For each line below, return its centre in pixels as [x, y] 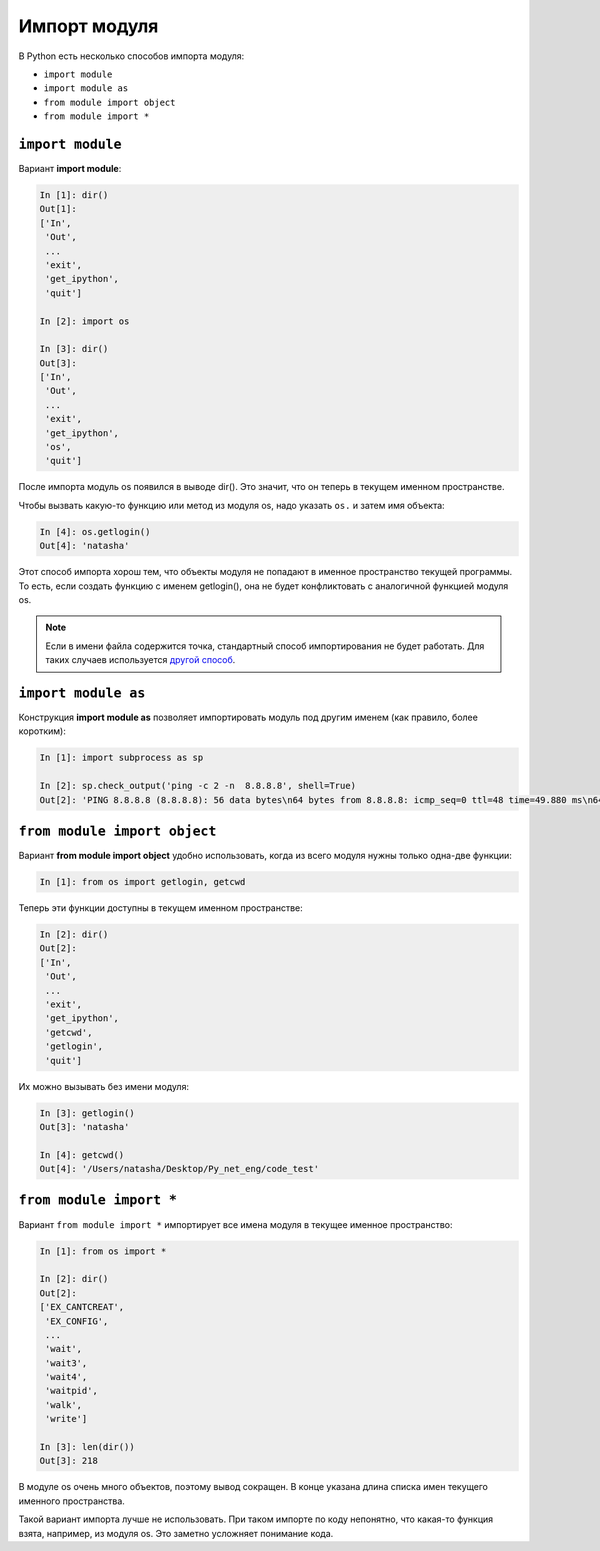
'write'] [66, 1419]
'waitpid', [72, 1391]
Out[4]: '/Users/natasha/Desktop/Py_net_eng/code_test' [179, 1169]
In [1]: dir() [74, 195]
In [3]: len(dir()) [87, 1447]
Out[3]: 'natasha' [84, 1126]
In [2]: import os [84, 321]
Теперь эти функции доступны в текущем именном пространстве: [161, 908]
